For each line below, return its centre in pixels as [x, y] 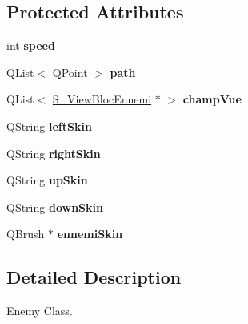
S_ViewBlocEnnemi [102, 99]
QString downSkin [55, 207]
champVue [212, 99]
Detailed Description [94, 277]
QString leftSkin [49, 126]
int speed [31, 45]
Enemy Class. [40, 311]
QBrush [26, 234]
